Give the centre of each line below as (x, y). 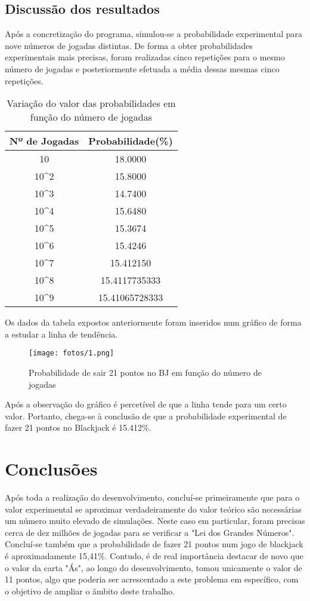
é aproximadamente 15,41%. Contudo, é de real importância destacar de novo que (154, 556)
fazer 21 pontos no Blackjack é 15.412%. (78, 427)
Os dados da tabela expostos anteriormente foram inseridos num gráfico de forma (153, 322)
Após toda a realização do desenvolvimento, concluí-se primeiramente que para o (152, 497)
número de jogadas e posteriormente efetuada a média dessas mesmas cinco (142, 68)
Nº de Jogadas (44, 141)
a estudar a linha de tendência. (61, 334)
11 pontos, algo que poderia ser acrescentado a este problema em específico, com (152, 579)
